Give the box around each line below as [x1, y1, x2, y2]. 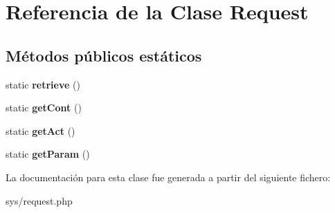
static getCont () [6, 100, 82, 115]
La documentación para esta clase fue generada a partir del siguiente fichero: [6, 169, 331, 184]
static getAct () [6, 123, 75, 138]
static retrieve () [6, 77, 80, 91]
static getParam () [6, 147, 90, 161]
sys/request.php [6, 193, 73, 207]
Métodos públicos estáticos [6, 44, 202, 66]
